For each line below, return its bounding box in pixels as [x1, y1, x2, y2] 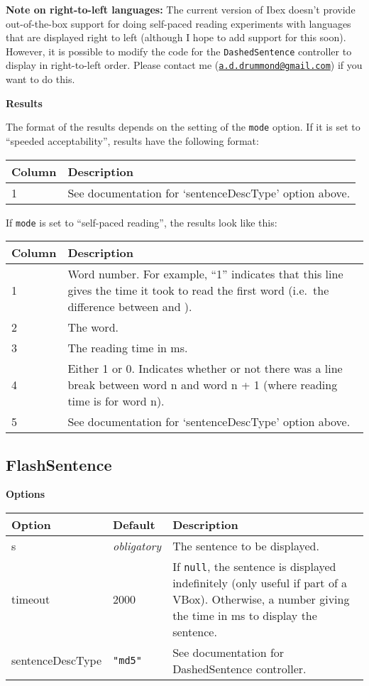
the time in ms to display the [172, 606, 317, 624]
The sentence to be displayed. [172, 537, 319, 554]
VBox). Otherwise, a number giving [172, 590, 350, 607]
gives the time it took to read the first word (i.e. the [67, 282, 329, 299]
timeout [11, 590, 50, 607]
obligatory [113, 537, 162, 554]
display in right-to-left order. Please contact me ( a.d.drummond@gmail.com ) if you [6, 58, 363, 72]
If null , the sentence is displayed [172, 557, 336, 575]
